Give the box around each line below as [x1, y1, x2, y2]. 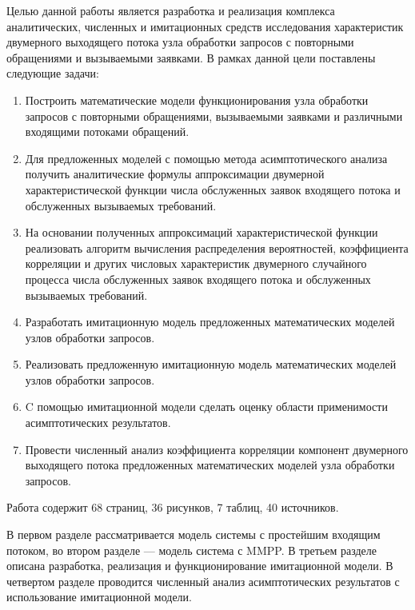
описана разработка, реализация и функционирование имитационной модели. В [6, 557, 393, 574]
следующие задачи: [6, 65, 99, 82]
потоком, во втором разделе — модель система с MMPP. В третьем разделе [6, 541, 377, 558]
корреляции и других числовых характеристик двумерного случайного [25, 255, 367, 272]
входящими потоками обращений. [25, 123, 190, 140]
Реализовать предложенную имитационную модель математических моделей [25, 356, 397, 373]
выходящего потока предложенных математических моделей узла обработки [25, 457, 395, 473]
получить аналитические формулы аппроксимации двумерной [25, 165, 325, 182]
